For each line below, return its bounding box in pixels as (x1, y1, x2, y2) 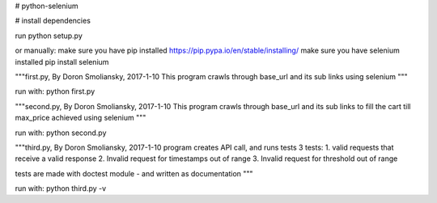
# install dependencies (15, 16, 91, 26)
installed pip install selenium (15, 57, 109, 66)
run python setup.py (15, 31, 83, 40)
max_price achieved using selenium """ (15, 113, 146, 123)
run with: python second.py (15, 128, 107, 137)
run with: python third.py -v (15, 184, 107, 193)
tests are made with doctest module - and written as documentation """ (15, 168, 254, 178)
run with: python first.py (15, 87, 95, 96)
